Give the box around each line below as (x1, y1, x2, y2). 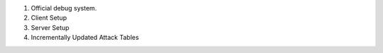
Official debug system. (30, 4, 97, 12)
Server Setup (30, 23, 70, 31)
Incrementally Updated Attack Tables (30, 33, 140, 42)
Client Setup (30, 14, 67, 22)
